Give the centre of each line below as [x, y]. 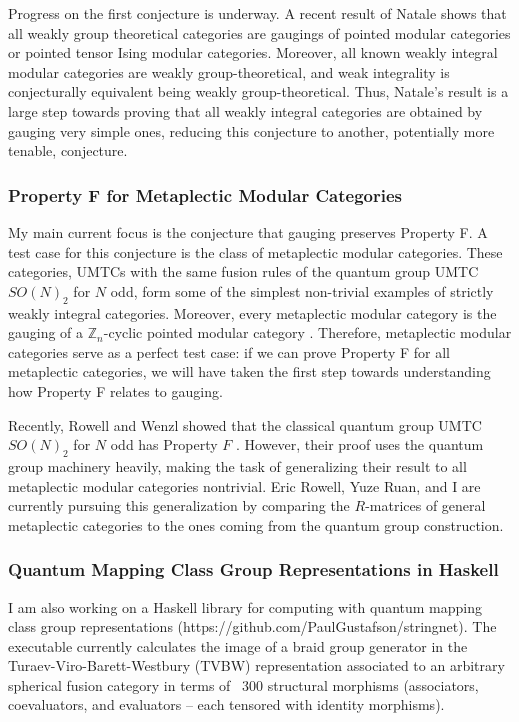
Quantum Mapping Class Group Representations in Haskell [253, 569]
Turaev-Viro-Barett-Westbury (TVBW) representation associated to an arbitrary [256, 665]
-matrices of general [425, 505]
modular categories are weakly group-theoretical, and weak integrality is [229, 71]
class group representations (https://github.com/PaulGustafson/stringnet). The [252, 626]
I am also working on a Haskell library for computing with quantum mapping [245, 606]
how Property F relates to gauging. [115, 390]
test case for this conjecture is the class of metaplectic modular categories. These [255, 251]
